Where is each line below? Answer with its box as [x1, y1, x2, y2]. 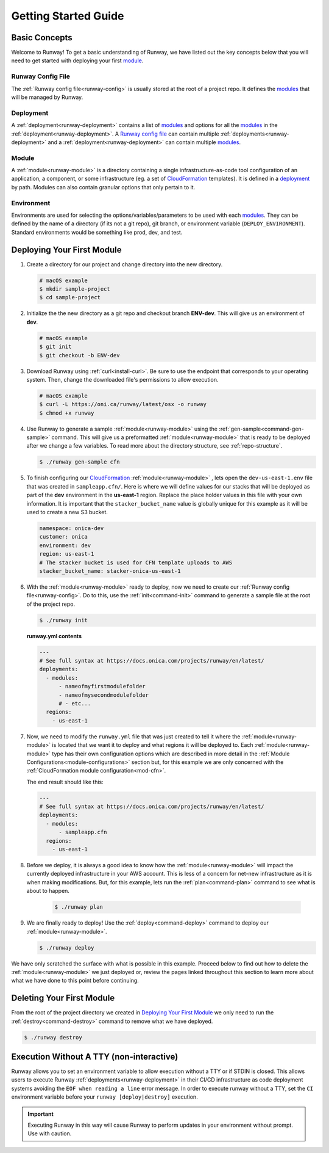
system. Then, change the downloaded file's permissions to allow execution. [26, 376, 219, 383]
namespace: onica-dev [39, 525, 104, 531]
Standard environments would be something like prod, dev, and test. [11, 228, 183, 236]
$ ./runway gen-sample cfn [39, 459, 120, 465]
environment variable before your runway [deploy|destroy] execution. [11, 1093, 198, 1100]
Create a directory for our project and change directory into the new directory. [26, 260, 223, 268]
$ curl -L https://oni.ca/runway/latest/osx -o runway [39, 401, 207, 408]
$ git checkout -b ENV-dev [39, 352, 120, 358]
